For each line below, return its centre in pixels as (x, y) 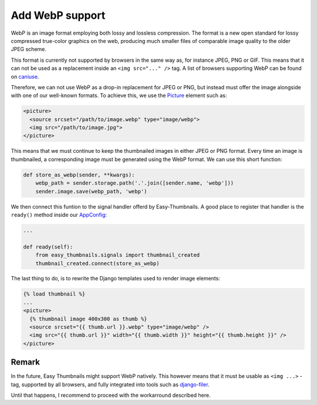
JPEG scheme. (29, 49)
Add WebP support (58, 15)
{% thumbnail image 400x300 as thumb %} (88, 319)
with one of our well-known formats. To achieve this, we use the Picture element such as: (119, 96)
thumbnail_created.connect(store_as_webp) (97, 263)
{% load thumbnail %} (54, 294)
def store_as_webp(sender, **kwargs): (79, 175)
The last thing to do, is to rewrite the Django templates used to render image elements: (115, 279)
